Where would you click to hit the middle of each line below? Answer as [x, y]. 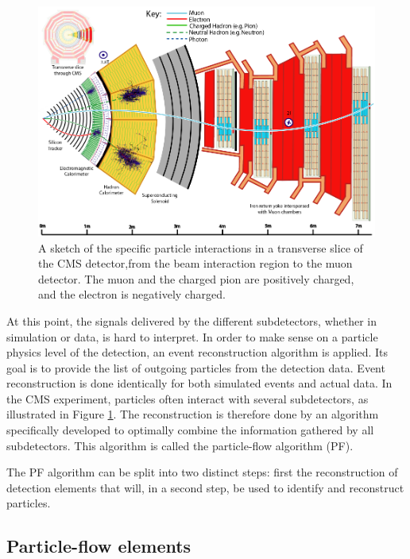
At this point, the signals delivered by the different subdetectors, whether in [192, 320]
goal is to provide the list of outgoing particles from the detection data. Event [196, 367]
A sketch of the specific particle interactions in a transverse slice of [201, 247]
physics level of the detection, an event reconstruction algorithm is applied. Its [197, 352]
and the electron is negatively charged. [132, 294]
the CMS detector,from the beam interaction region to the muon [195, 263]
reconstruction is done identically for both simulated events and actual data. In [199, 383]
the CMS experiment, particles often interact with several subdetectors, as [188, 398]
